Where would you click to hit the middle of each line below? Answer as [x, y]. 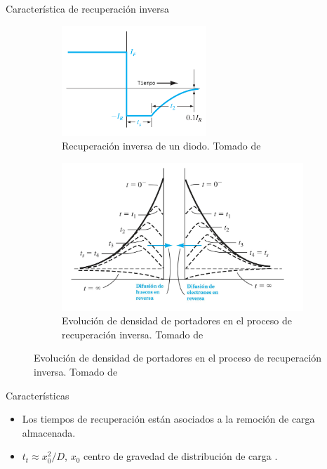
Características [38, 395]
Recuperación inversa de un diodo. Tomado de [161, 146]
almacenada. [49, 432]
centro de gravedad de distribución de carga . [180, 456]
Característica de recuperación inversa [87, 8]
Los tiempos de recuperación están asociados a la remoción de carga [168, 419]
